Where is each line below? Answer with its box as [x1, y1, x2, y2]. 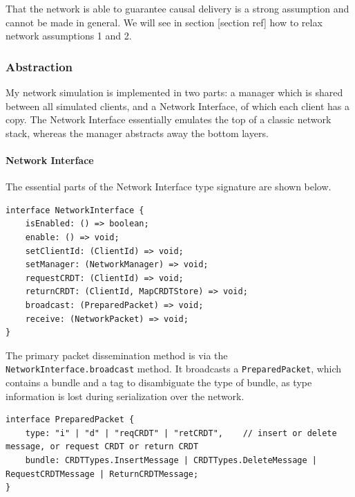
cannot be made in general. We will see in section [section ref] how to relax [6, 15, 323, 29]
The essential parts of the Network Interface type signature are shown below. [6, 179, 332, 194]
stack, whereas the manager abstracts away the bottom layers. [6, 125, 269, 140]
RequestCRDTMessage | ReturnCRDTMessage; [6, 469, 199, 479]
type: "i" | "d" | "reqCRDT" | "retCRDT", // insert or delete [25, 428, 337, 438]
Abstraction [6, 57, 73, 75]
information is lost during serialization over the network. [6, 388, 244, 403]
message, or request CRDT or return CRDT [6, 442, 199, 452]
